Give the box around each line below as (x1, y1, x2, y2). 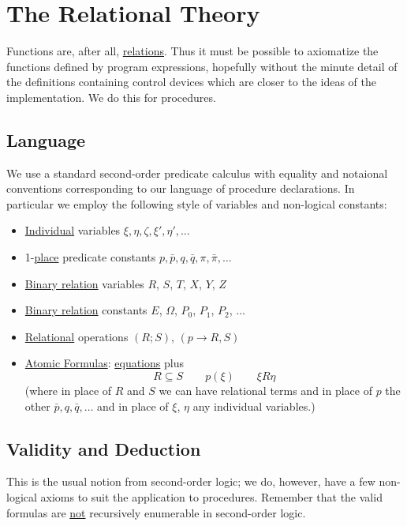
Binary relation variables (24, 275, 144, 291)
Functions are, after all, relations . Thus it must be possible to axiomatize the (6, 43, 379, 59)
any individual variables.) (192, 397, 316, 414)
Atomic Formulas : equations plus (24, 355, 184, 371)
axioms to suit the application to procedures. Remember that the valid (40, 489, 383, 505)
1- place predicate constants (24, 249, 156, 265)
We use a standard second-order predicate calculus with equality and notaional (6, 164, 388, 181)
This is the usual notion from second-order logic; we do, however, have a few (6, 473, 375, 490)
